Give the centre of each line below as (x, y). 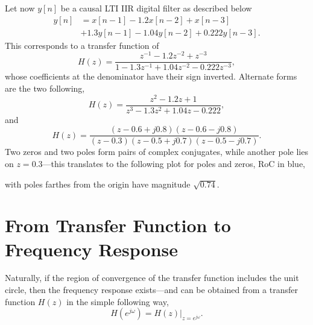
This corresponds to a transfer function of (82, 45)
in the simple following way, (118, 301)
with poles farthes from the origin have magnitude (98, 184)
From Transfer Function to (118, 225)
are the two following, (45, 88)
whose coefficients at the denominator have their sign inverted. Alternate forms (151, 76)
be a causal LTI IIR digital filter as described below (156, 8)
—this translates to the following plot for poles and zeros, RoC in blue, (174, 163)
